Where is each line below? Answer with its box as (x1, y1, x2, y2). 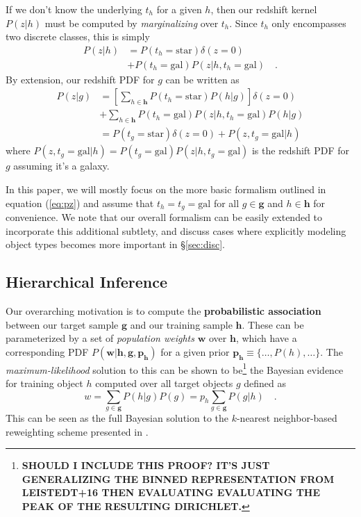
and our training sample (130, 317, 233, 331)
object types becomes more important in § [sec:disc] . (6, 237, 225, 252)
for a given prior (160, 344, 230, 359)
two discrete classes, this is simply (6, 29, 150, 44)
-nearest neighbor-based (236, 410, 337, 425)
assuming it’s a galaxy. (13, 158, 110, 173)
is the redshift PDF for (251, 143, 350, 158)
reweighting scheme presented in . (6, 424, 149, 438)
